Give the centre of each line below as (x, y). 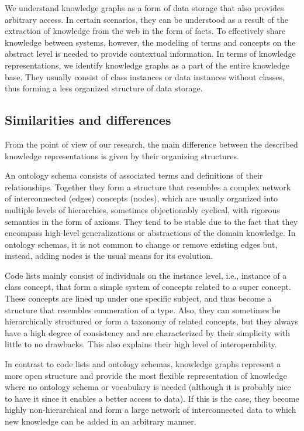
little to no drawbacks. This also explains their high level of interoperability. (141, 344)
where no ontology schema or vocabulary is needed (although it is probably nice (148, 387)
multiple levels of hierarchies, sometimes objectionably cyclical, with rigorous (142, 209)
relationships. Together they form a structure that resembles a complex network (148, 187)
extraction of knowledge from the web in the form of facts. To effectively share (145, 31)
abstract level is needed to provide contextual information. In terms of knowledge (150, 54)
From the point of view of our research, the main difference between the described (151, 144)
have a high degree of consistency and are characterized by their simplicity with (148, 332)
